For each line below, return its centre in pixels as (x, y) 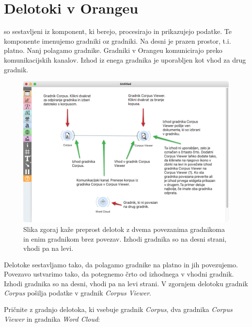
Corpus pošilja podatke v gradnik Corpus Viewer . (78, 293)
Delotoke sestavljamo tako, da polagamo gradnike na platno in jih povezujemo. (121, 264)
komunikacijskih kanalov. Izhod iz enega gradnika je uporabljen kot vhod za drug (125, 59)
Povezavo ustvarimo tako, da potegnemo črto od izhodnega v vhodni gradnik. (119, 274)
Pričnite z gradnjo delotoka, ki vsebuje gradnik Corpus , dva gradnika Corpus (118, 309)
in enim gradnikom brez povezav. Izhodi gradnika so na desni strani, (125, 238)
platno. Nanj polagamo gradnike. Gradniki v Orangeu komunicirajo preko (113, 50)
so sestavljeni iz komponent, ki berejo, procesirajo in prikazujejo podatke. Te (118, 31)
